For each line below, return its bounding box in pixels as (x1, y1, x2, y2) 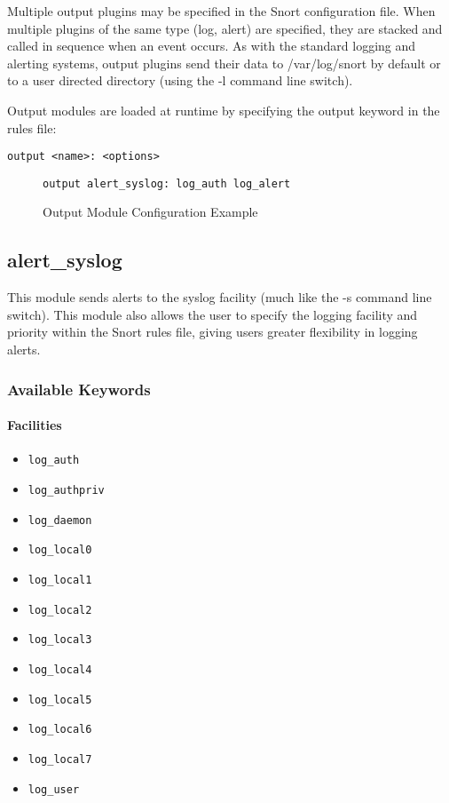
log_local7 (28, 752, 92, 766)
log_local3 (28, 633, 92, 647)
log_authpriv (28, 483, 105, 497)
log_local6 (28, 723, 92, 736)
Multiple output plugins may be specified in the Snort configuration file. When (7, 2, 436, 20)
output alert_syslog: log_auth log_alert (43, 177, 291, 190)
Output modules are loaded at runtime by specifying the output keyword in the (7, 100, 440, 119)
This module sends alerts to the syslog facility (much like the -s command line (7, 288, 432, 306)
